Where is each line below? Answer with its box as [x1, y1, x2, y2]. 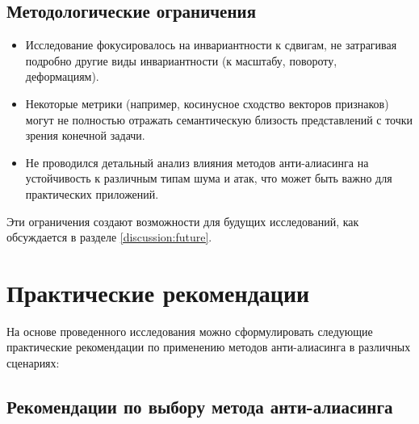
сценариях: [6, 355, 60, 372]
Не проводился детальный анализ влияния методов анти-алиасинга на [25, 153, 369, 170]
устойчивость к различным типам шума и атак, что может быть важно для [25, 170, 392, 187]
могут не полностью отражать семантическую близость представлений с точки [25, 111, 413, 128]
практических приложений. [25, 185, 159, 202]
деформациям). [25, 68, 99, 85]
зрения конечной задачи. [25, 127, 145, 144]
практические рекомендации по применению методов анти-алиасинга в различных [6, 338, 411, 355]
